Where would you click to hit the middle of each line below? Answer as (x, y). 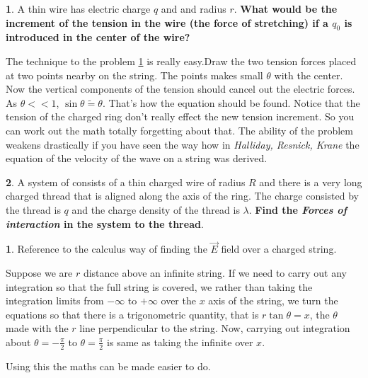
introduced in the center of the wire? (98, 37)
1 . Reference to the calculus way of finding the (107, 249)
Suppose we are (39, 272)
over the (178, 300)
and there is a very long (311, 182)
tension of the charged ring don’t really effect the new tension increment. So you (180, 116)
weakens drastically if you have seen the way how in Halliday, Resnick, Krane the (183, 144)
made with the (37, 328)
